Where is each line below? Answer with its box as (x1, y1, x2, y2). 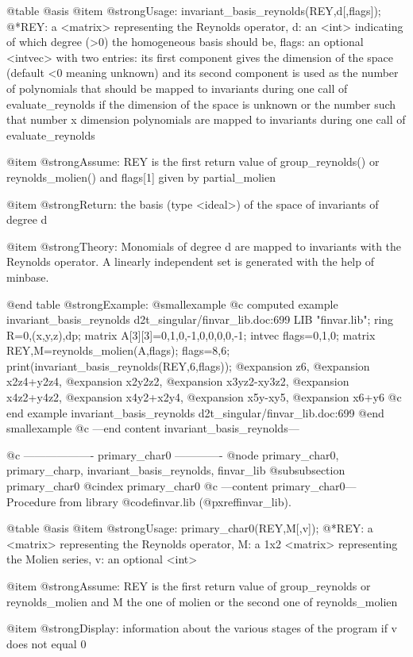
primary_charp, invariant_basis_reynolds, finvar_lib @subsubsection (6, 462, 345, 478)
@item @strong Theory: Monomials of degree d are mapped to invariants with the (6, 237, 402, 254)
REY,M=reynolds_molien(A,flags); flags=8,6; (6, 342, 230, 359)
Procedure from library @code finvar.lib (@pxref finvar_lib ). (6, 493, 291, 509)
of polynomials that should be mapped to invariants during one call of (6, 79, 348, 96)
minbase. (6, 268, 49, 285)
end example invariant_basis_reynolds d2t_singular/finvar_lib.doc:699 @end (6, 404, 384, 421)
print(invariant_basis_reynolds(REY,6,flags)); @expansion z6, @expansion (6, 357, 370, 374)
